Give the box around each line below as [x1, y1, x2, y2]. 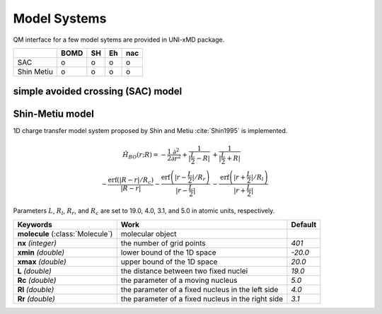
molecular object [120, 228, 177, 238]
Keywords [17, 219, 52, 229]
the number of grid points [120, 238, 206, 248]
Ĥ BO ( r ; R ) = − [122, 151, 166, 161]
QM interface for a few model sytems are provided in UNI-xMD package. [13, 35, 225, 44]
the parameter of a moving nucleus [120, 275, 238, 285]
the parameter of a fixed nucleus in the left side [120, 284, 279, 294]
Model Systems [13, 11, 107, 26]
